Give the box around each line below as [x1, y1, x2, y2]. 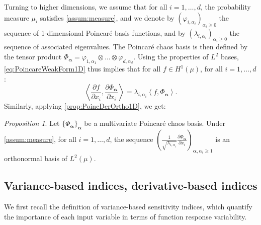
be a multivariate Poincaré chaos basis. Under [84, 118, 225, 128]
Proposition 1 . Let [4, 118, 60, 128]
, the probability [201, 2, 251, 12]
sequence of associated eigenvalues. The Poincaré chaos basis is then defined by [4, 41, 248, 52]
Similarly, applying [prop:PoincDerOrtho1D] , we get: [4, 101, 166, 111]
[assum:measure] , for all [4, 133, 76, 144]
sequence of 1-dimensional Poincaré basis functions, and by [4, 28, 186, 38]
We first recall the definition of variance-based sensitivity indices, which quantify [4, 201, 252, 212]
